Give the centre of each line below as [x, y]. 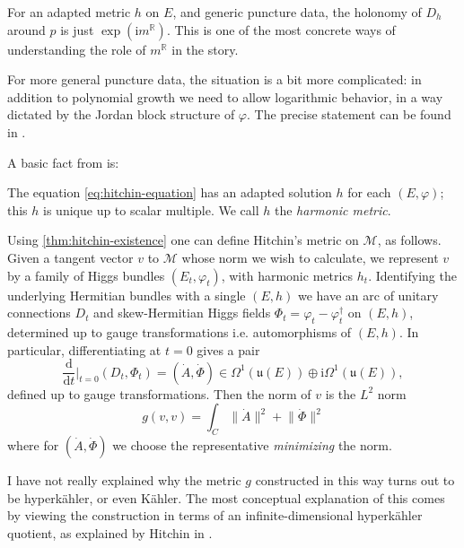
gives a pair [228, 349]
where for [33, 444]
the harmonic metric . [333, 209]
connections [39, 313]
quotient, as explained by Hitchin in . [110, 532]
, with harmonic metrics [287, 275]
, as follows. [409, 240]
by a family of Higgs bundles [86, 275]
